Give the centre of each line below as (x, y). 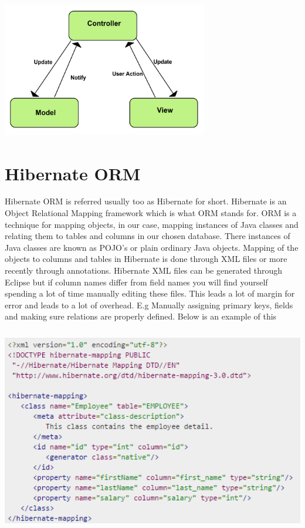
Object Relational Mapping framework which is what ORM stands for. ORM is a (151, 213)
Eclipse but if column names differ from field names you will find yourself (136, 282)
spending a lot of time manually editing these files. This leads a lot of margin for (150, 293)
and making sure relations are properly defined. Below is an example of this (141, 316)
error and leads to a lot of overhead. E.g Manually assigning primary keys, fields (149, 305)
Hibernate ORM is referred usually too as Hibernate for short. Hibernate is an (146, 201)
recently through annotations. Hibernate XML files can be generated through (144, 270)
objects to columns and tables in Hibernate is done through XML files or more (146, 259)
